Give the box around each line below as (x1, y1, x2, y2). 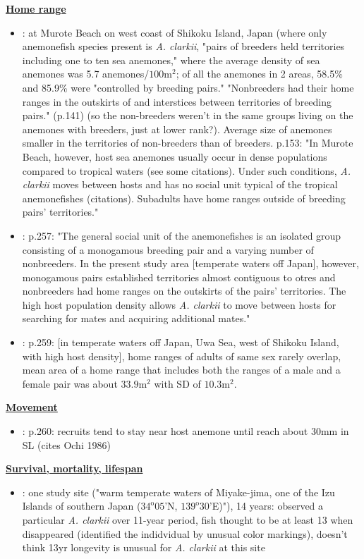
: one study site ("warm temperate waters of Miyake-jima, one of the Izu (22, 484, 335, 499)
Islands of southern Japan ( (22, 498, 141, 513)
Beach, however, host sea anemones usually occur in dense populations (22, 149, 327, 164)
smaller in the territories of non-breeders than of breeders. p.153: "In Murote (22, 135, 353, 150)
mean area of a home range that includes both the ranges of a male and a (22, 362, 341, 377)
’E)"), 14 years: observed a (209, 498, 324, 513)
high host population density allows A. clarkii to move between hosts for (22, 297, 336, 312)
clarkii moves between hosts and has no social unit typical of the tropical (22, 177, 338, 192)
